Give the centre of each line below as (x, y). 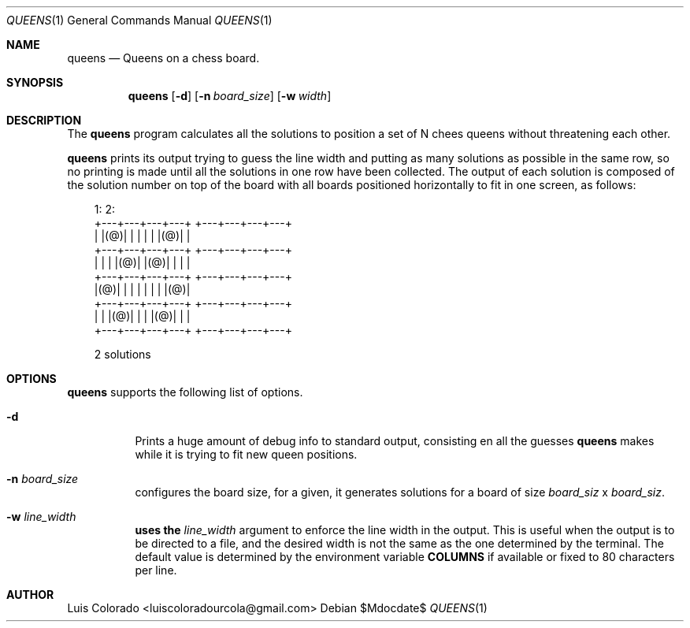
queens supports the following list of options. (185, 392)
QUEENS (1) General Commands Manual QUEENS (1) (139, 20)
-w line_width (41, 517)
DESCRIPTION (44, 120)
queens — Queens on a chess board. (163, 58)
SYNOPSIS (35, 82)
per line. (156, 570)
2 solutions (122, 354)
